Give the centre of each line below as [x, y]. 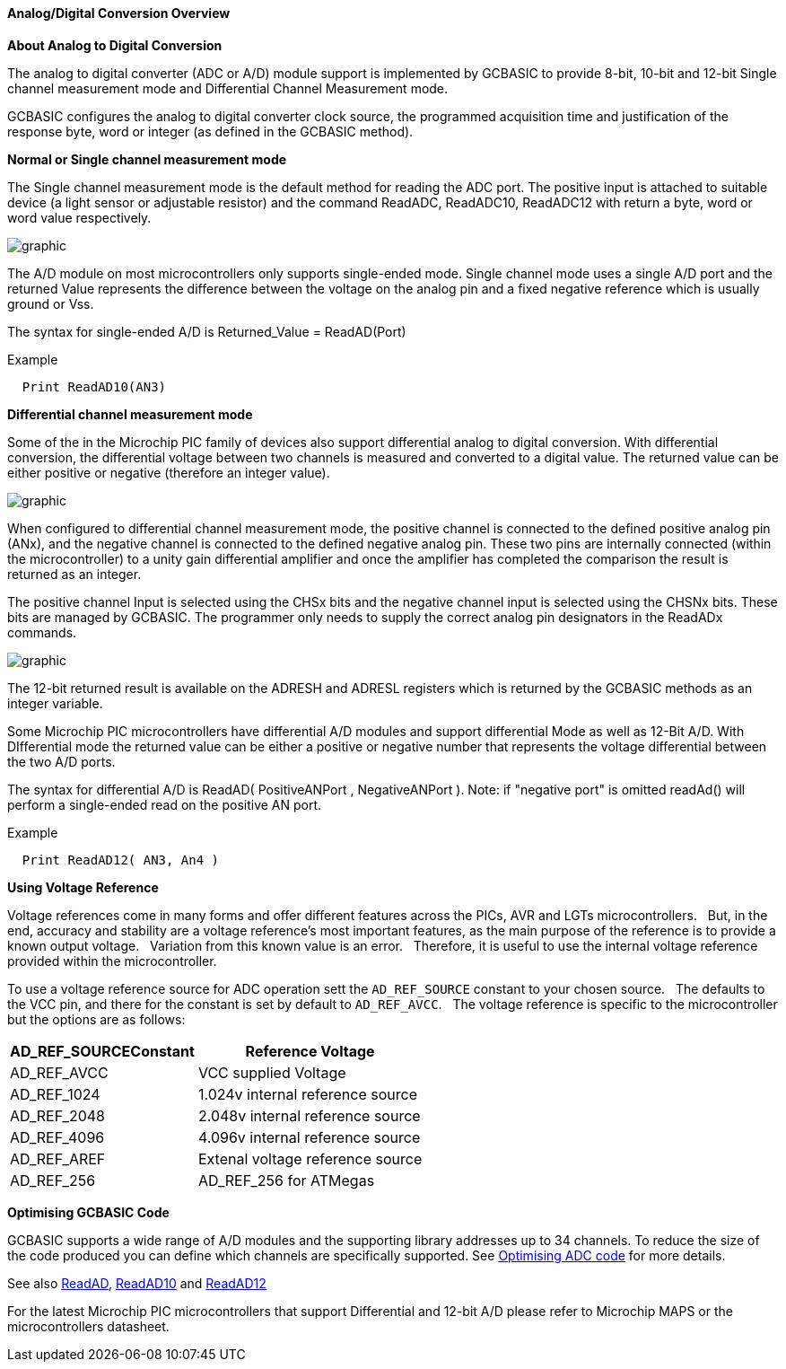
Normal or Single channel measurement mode [147, 159]
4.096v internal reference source [309, 1137]
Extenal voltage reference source [310, 1158]
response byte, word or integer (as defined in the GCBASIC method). [210, 131]
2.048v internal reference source [309, 1115]
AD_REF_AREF [58, 1158]
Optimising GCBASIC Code [88, 1212]
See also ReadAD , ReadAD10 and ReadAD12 [137, 1283]
